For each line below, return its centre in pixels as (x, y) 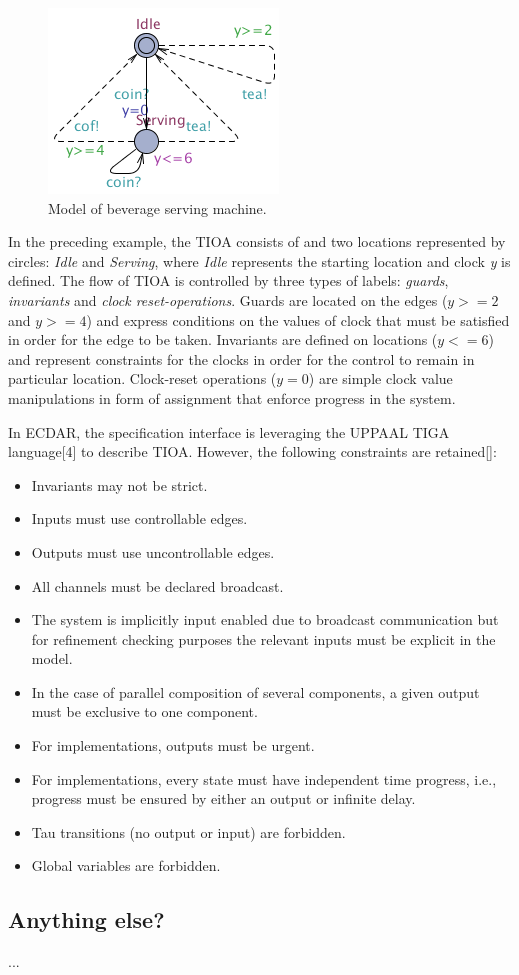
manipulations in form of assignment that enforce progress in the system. (232, 397)
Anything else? (86, 919)
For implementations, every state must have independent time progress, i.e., (264, 778)
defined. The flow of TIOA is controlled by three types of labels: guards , (228, 280)
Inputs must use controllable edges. (139, 518)
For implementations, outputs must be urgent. (173, 745)
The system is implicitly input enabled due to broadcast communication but (265, 619)
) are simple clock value (380, 378)
